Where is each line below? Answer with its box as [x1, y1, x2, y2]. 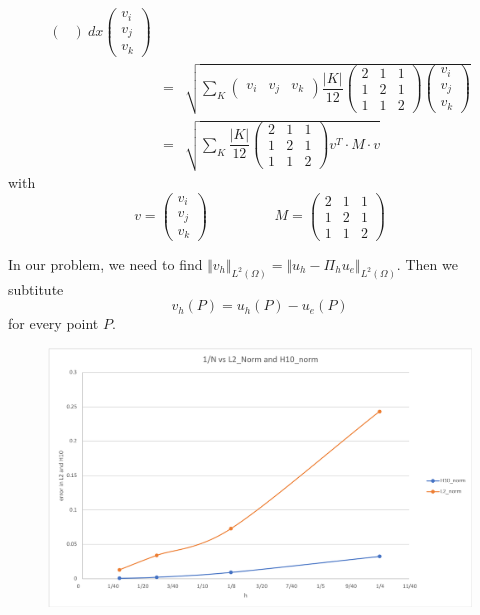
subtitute [8, 278, 64, 299]
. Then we [396, 254, 458, 275]
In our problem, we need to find [8, 254, 203, 275]
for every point [8, 313, 99, 334]
